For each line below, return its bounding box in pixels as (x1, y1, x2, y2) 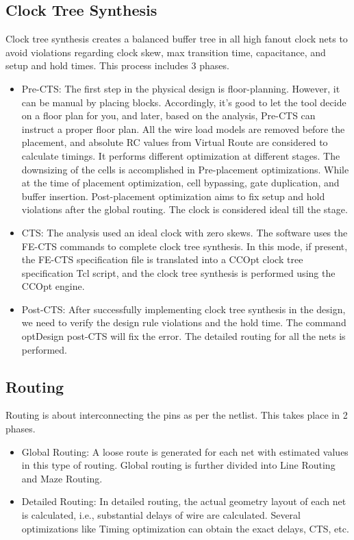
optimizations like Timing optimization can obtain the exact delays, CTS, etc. (21, 521, 349, 535)
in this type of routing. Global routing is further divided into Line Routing (21, 458, 336, 472)
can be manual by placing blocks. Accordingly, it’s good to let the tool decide (21, 95, 346, 109)
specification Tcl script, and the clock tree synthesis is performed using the (21, 265, 336, 280)
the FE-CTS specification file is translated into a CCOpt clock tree (21, 252, 303, 267)
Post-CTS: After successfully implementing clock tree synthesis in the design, (21, 302, 346, 316)
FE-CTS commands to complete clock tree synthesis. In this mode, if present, (21, 238, 348, 253)
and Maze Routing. (21, 471, 103, 485)
